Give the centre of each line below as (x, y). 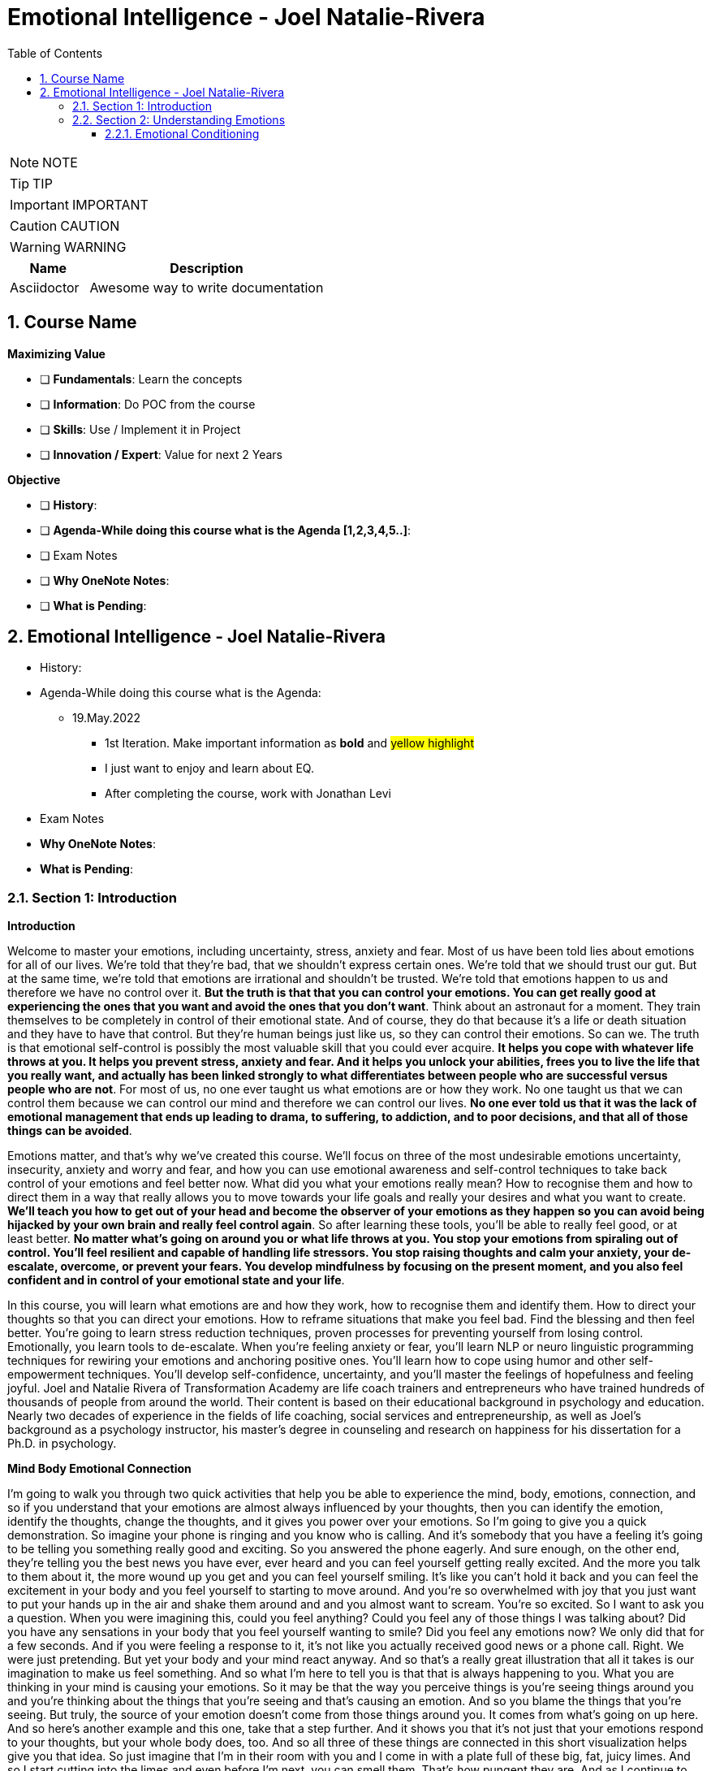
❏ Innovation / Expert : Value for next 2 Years (161, 454)
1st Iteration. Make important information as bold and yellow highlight (289, 743)
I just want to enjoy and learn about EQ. (209, 769)
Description (207, 268)
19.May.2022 (107, 718)
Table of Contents (55, 53)
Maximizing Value (56, 353)
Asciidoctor (45, 287)
